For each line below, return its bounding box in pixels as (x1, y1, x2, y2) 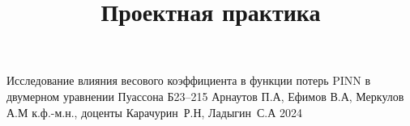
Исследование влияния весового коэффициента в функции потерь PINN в (6, 72, 371, 89)
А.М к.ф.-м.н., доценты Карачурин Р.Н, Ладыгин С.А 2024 (6, 103, 303, 120)
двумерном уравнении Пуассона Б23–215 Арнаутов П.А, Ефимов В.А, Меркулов (6, 87, 404, 104)
